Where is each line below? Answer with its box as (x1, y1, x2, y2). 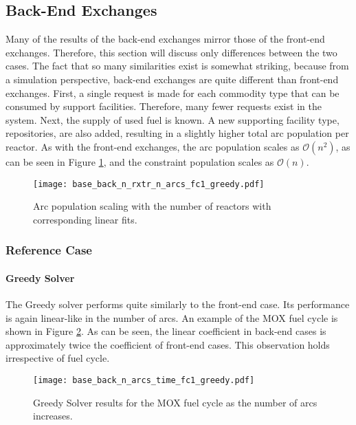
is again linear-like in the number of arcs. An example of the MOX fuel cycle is (5, 310, 338, 325)
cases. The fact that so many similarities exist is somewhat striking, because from (5, 58, 349, 73)
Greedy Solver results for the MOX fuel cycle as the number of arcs (33, 395, 318, 409)
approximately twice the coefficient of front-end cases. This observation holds (5, 337, 330, 351)
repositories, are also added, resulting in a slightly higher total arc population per (5, 126, 349, 140)
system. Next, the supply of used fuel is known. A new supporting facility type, (5, 112, 340, 127)
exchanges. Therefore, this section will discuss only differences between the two (5, 45, 337, 59)
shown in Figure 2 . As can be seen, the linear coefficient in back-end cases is (5, 324, 326, 338)
